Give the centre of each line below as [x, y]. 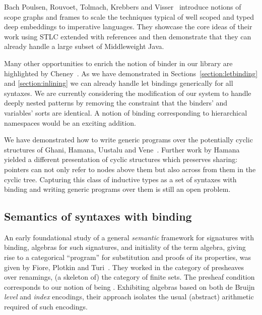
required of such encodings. [46, 307]
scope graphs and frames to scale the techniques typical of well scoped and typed [129, 16]
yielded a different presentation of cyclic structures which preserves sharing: [121, 159]
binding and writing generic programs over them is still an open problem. [117, 189]
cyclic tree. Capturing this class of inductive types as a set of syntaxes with [120, 179]
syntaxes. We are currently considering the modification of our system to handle [128, 93]
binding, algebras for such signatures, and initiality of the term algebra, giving [125, 247]
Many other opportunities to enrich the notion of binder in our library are [118, 63]
